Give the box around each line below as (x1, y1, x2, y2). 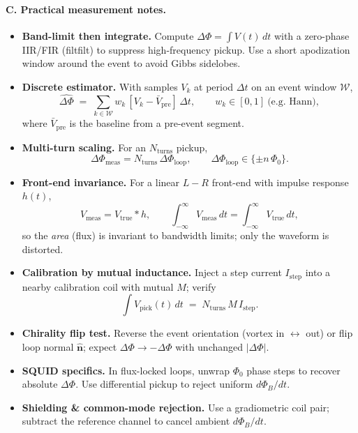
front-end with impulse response (211, 174, 349, 189)
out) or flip (306, 326, 353, 340)
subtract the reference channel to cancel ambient (22, 413, 230, 428)
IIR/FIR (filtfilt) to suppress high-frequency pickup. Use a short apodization (22, 42, 350, 56)
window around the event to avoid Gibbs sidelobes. (22, 56, 241, 70)
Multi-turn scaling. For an (22, 139, 147, 154)
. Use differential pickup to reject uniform (75, 377, 253, 391)
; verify (186, 279, 216, 294)
